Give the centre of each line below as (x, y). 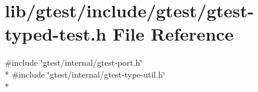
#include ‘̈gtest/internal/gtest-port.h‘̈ (74, 62)
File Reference (173, 34)
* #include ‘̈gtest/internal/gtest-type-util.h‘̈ (85, 74)
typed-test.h (56, 34)
